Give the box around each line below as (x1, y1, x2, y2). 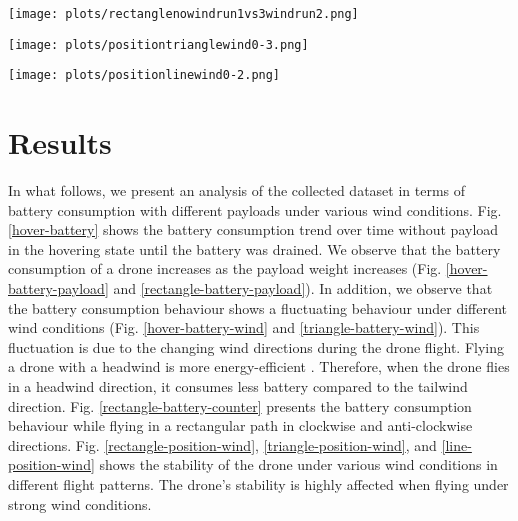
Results (8, 122, 112, 163)
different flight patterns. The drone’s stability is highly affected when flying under (8, 474, 509, 494)
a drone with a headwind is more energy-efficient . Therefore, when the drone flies (8, 356, 510, 377)
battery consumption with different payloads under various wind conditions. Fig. (8, 199, 502, 220)
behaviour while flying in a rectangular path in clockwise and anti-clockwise (8, 415, 473, 436)
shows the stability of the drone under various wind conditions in (99, 454, 498, 475)
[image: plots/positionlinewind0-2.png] (8, 68, 281, 83)
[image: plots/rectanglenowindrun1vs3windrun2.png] (8, 7, 359, 21)
